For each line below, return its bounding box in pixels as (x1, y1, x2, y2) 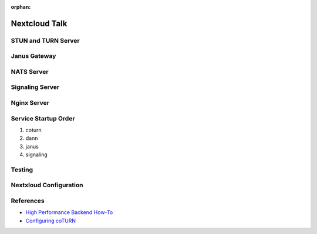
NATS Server (11, 67, 49, 75)
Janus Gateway (11, 52, 56, 60)
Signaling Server (11, 83, 60, 91)
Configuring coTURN (25, 217, 76, 224)
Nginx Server (11, 99, 50, 107)
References (11, 197, 45, 205)
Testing (11, 166, 33, 174)
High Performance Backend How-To (25, 209, 113, 216)
